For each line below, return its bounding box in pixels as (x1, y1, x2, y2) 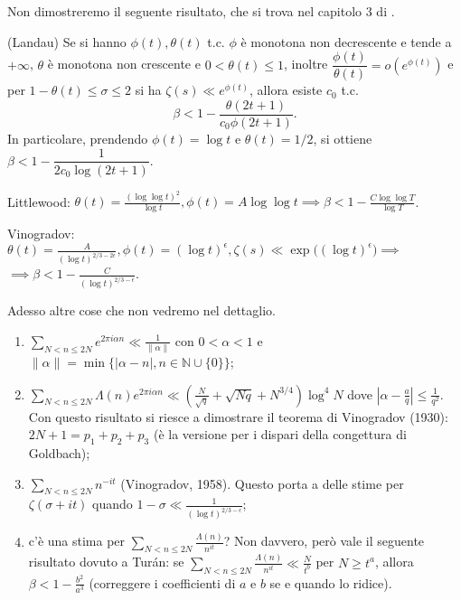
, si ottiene (313, 128, 372, 147)
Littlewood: (7, 192, 71, 211)
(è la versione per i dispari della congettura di (153, 425, 407, 444)
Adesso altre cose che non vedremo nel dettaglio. (7, 301, 276, 320)
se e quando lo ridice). (269, 573, 392, 592)
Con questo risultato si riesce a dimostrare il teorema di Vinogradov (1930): (28, 407, 448, 426)
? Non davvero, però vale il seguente (223, 531, 425, 550)
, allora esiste (249, 80, 323, 99)
